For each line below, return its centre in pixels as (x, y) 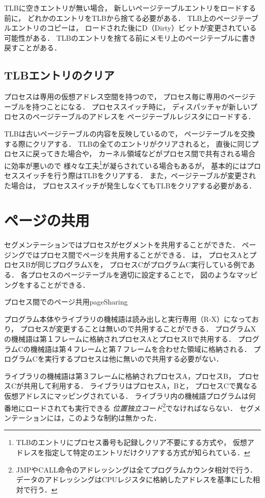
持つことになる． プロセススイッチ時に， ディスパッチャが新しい (141, 106)
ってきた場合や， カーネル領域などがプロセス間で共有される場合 (147, 154)
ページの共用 (47, 220)
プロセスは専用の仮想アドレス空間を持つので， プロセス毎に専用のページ (126, 96)
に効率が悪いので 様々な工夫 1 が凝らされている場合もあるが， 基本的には (125, 164)
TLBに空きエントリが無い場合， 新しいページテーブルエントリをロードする (130, 8)
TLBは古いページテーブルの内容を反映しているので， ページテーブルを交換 (130, 133)
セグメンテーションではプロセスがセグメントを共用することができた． (122, 245)
